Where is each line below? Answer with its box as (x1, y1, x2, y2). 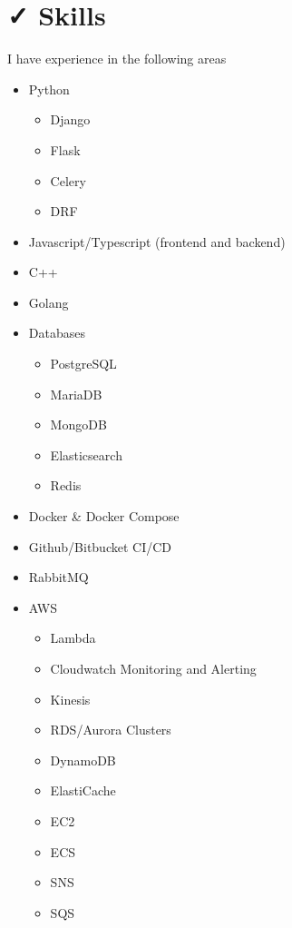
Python (28, 79, 70, 98)
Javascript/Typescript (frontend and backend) (28, 232, 286, 251)
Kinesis (50, 689, 91, 708)
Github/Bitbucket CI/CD (28, 537, 172, 556)
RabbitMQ (28, 568, 89, 587)
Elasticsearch (50, 445, 122, 464)
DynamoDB (50, 750, 116, 769)
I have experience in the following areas (7, 49, 227, 68)
